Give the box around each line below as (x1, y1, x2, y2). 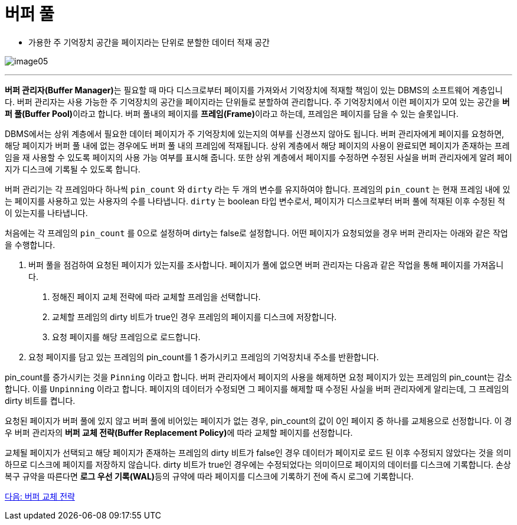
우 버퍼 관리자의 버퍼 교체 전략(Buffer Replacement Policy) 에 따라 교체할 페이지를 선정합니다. (5, 427, 353, 438)
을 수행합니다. (5, 239, 55, 250)
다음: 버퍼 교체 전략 (5, 491, 75, 501)
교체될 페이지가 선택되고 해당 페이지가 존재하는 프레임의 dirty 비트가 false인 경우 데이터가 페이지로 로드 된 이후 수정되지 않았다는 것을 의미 (5, 447, 512, 458)
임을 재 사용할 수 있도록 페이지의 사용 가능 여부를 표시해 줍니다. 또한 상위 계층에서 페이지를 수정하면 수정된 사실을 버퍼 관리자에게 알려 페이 (5, 152, 512, 162)
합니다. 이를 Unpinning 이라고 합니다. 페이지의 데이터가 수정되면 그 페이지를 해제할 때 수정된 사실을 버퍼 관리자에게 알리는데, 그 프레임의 (5, 383, 509, 394)
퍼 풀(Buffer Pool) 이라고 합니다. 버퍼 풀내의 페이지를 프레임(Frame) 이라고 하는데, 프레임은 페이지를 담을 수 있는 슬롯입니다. (5, 108, 459, 119)
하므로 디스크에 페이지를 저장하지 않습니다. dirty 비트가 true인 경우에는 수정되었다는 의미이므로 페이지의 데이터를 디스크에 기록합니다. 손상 (5, 459, 511, 469)
